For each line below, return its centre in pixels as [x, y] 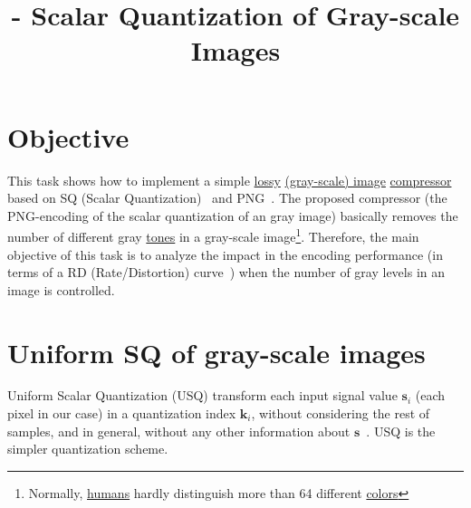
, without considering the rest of [341, 413]
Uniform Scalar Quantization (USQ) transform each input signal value [202, 395]
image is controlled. [61, 289]
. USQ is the [401, 431]
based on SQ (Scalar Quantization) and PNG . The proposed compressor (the [227, 198]
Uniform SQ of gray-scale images [216, 352]
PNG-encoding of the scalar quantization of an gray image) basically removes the [233, 215]
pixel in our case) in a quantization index [122, 413]
